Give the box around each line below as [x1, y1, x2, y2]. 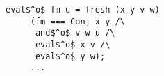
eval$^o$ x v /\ [35, 39, 110, 50]
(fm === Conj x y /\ [30, 16, 125, 26]
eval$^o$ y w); [35, 51, 106, 61]
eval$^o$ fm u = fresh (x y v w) [6, 5, 160, 15]
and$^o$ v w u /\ [35, 28, 115, 38]
